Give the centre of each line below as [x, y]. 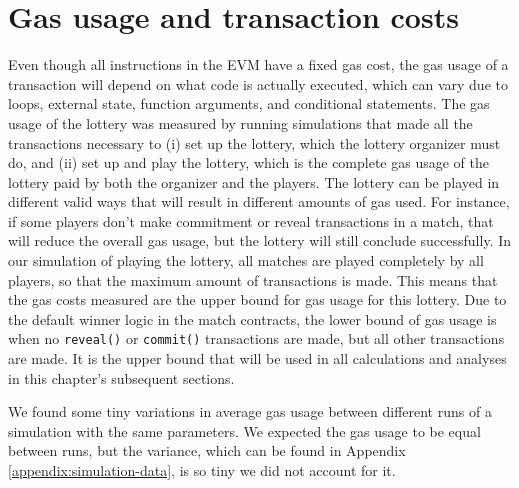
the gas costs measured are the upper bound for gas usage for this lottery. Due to [257, 299]
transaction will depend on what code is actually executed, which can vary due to [258, 83]
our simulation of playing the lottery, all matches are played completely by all [246, 260]
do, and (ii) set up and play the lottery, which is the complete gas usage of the [248, 162]
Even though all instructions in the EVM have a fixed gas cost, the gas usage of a [258, 64]
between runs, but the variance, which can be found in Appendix [207, 450]
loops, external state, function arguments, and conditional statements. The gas [249, 103]
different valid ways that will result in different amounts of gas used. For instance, [259, 201]
